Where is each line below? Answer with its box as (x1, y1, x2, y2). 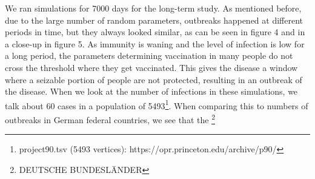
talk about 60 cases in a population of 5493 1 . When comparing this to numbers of (5, 97, 308, 112)
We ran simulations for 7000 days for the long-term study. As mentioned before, (5, 2, 302, 14)
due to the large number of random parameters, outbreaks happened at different (5, 13, 303, 26)
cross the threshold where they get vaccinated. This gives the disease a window (5, 61, 298, 73)
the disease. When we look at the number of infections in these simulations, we (5, 85, 298, 98)
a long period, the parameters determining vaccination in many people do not (5, 49, 293, 62)
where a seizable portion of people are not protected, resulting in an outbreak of (5, 73, 302, 86)
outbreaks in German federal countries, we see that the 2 (5, 112, 215, 126)
